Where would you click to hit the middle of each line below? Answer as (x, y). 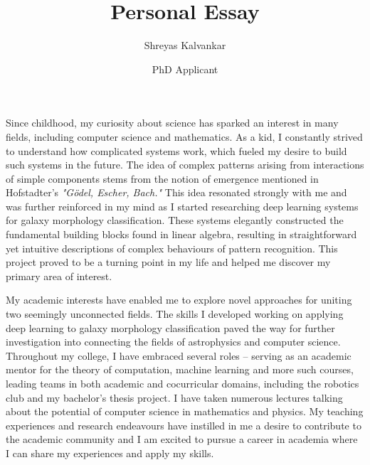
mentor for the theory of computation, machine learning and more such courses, (180, 369)
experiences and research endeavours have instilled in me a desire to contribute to (184, 425)
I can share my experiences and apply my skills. (110, 453)
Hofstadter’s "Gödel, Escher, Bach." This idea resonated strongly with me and (176, 192)
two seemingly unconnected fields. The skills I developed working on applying (175, 314)
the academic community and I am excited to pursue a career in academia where (182, 439)
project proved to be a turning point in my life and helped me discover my (168, 262)
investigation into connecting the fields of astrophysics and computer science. (173, 342)
